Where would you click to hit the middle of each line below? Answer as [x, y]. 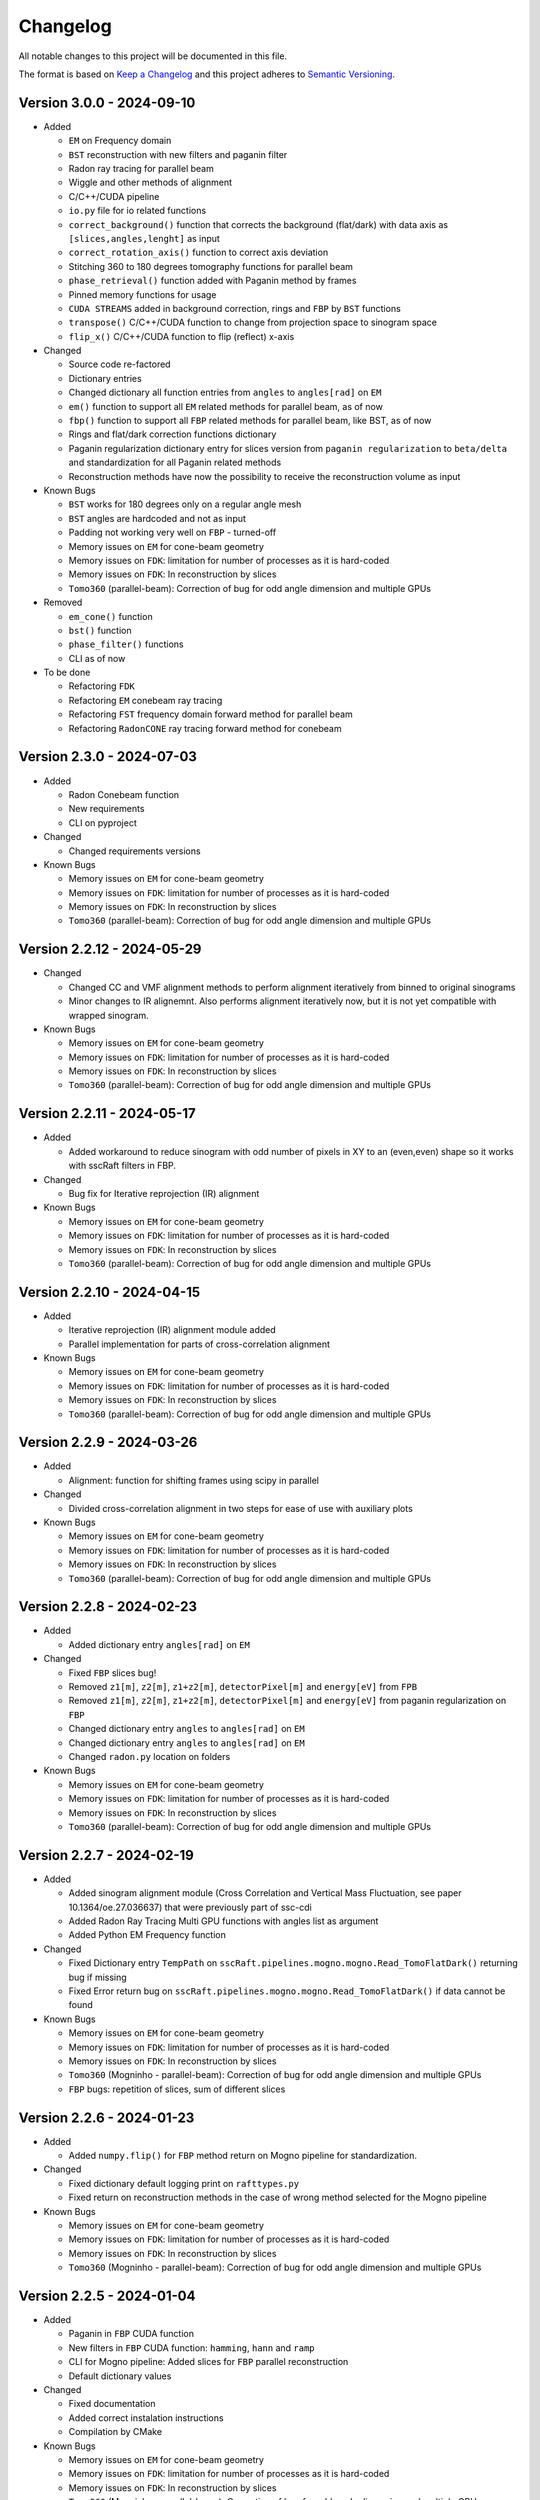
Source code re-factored [119, 364]
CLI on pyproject [102, 822]
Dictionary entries [105, 378]
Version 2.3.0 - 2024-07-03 [107, 756]
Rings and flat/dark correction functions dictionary [172, 434]
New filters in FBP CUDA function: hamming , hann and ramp [191, 2347]
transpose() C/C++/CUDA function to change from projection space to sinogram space [253, 322]
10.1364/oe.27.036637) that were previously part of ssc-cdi [190, 1907]
